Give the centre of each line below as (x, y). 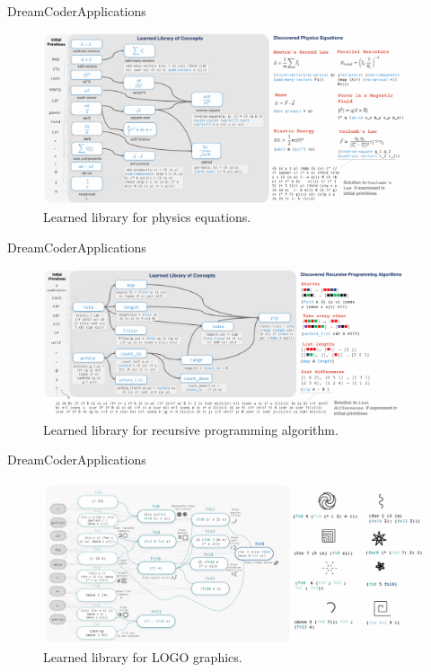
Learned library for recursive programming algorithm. (191, 429)
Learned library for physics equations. (147, 216)
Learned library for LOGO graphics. (143, 656)
